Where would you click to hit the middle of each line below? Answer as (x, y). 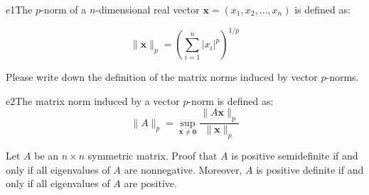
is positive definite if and (310, 169)
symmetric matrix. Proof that (153, 155)
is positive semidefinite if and (295, 155)
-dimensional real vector (148, 9)
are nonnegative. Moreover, (183, 169)
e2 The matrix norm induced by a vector (93, 100)
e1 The (19, 9)
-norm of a (64, 9)
